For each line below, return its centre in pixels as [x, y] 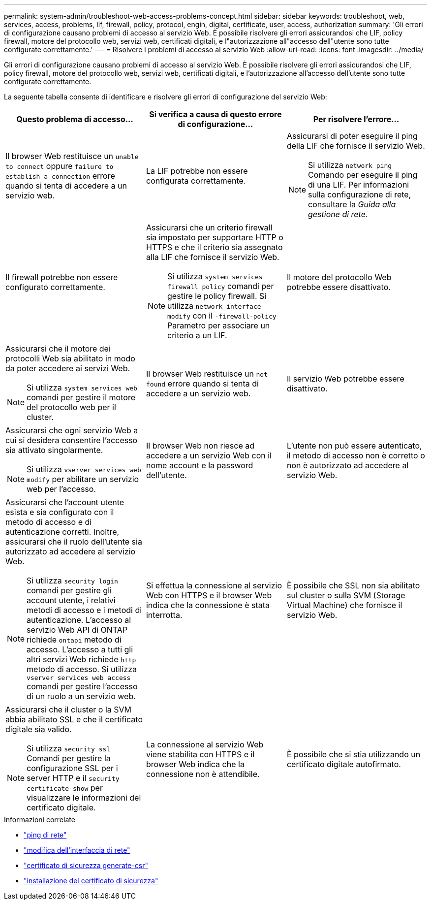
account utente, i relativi [71, 600]
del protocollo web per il [71, 407]
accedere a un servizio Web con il [209, 455]
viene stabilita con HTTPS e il [200, 754]
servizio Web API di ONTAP [77, 630]
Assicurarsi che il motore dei [58, 349]
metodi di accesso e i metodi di [84, 610]
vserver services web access [79, 678]
